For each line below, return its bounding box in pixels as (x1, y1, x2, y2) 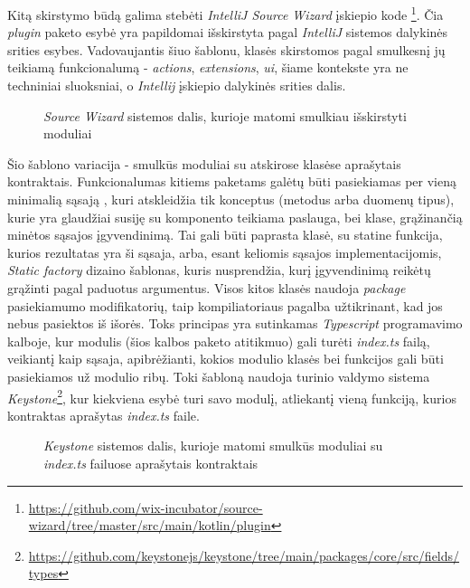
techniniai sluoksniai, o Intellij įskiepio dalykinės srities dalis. (7, 76, 346, 95)
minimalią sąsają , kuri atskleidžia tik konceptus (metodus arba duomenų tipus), (7, 190, 455, 208)
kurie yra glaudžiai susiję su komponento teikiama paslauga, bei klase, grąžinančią (7, 207, 463, 226)
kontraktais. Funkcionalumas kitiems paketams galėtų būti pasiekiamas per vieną (7, 172, 456, 191)
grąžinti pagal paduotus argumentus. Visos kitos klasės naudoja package (7, 278, 406, 297)
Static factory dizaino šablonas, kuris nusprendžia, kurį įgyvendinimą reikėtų (7, 261, 431, 280)
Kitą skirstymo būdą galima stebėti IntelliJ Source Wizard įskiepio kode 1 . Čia (7, 3, 444, 24)
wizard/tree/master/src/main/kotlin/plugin (28, 516, 271, 535)
